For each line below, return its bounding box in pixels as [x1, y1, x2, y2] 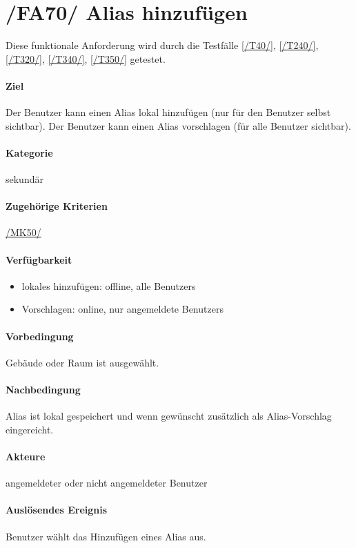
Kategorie [6, 145, 53, 159]
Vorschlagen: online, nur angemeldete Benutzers [21, 302, 224, 316]
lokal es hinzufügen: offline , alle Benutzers [21, 278, 196, 293]
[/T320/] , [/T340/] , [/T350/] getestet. [6, 51, 166, 66]
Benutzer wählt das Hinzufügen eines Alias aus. [6, 529, 206, 543]
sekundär [6, 172, 43, 186]
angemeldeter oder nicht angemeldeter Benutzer [6, 476, 208, 490]
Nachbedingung [6, 382, 81, 397]
